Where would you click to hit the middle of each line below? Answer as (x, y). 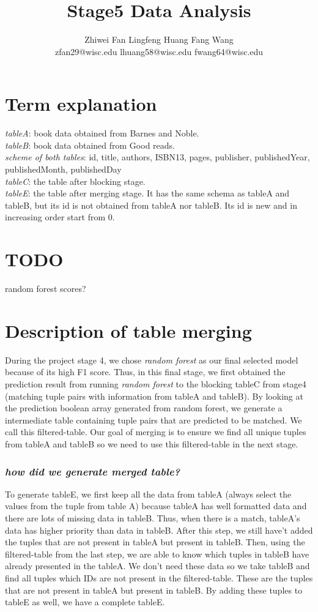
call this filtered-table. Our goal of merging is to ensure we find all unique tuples (156, 432)
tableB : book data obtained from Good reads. (90, 145)
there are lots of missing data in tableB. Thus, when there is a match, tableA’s (153, 518)
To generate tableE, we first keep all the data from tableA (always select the (148, 494)
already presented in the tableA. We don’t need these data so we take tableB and (157, 566)
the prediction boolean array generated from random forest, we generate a (144, 408)
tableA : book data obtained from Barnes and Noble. (102, 133)
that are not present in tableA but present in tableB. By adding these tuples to (154, 590)
